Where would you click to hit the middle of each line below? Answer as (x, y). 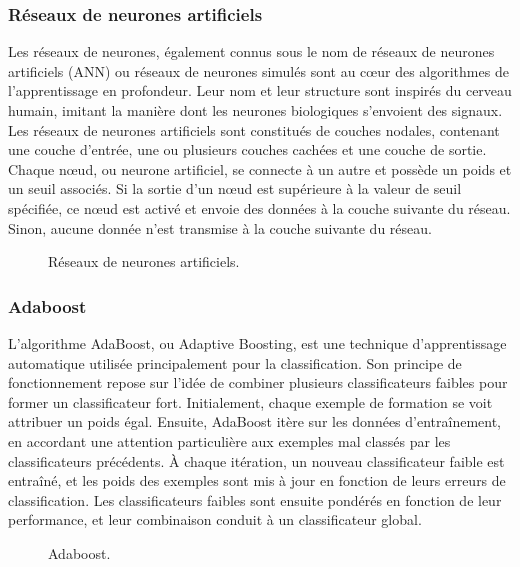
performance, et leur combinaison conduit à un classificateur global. (215, 519)
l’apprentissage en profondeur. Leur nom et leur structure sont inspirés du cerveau (260, 90)
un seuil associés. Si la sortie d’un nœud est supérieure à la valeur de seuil (235, 188)
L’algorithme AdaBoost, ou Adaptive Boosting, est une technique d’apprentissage (257, 342)
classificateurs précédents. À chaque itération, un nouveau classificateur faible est (256, 460)
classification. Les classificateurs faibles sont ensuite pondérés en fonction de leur (255, 499)
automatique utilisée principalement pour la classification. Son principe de (235, 362)
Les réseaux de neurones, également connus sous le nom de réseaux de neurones (251, 51)
